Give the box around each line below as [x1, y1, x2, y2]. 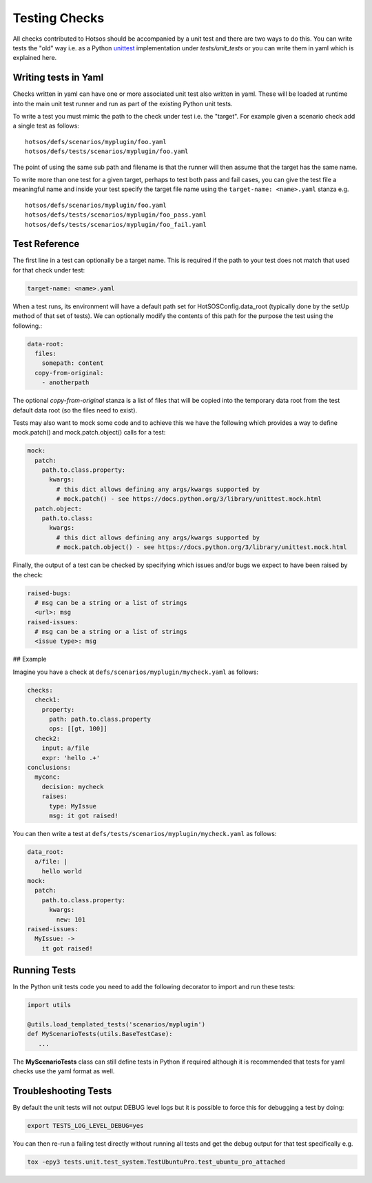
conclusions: [27, 763, 72, 771]
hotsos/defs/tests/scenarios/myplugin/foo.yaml [25, 148, 189, 155]
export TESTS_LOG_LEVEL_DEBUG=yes [27, 1122, 144, 1130]
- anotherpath [41, 379, 90, 386]
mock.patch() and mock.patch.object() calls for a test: [12, 428, 166, 437]
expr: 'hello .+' [41, 754, 101, 762]
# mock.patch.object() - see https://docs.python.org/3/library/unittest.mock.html [56, 544, 347, 551]
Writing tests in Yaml [12, 72, 104, 83]
